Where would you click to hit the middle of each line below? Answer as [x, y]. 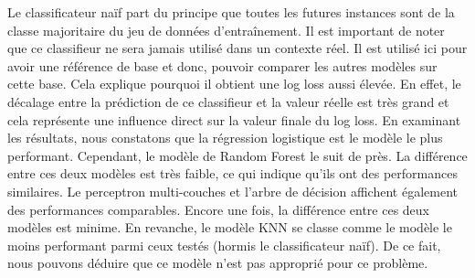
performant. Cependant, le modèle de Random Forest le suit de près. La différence [237, 155]
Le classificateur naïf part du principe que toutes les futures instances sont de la [231, 12]
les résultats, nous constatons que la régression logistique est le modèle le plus [225, 138]
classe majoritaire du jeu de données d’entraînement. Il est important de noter [226, 30]
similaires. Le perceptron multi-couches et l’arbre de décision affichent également [232, 191]
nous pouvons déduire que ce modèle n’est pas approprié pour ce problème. [218, 263]
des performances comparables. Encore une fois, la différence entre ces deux [218, 209]
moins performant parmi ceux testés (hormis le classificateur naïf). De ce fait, [224, 245]
